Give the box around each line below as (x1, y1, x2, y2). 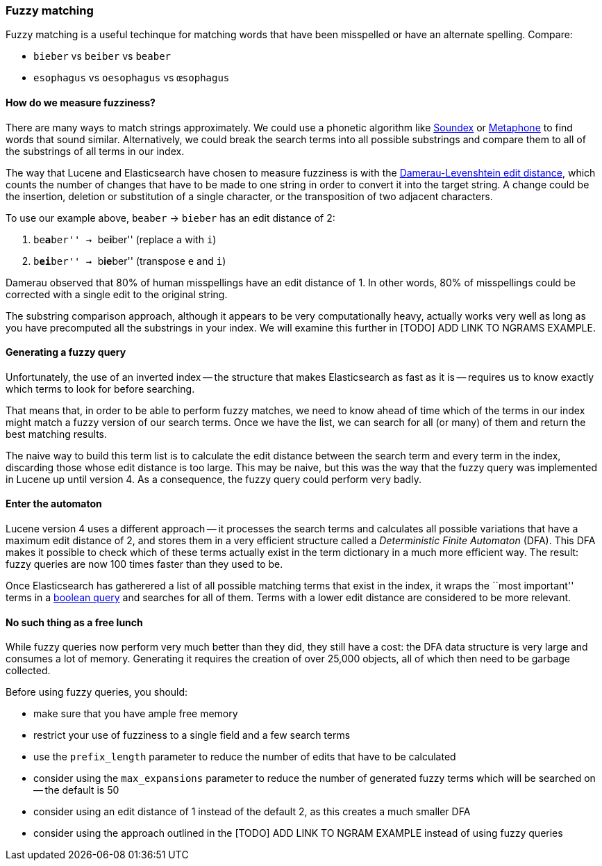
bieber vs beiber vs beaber (33, 50, 172, 63)
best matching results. (6, 427, 108, 440)
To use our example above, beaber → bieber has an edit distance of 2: (6, 211, 335, 224)
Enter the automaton (6, 498, 102, 510)
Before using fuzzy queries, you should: (6, 686, 188, 698)
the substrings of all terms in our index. (6, 145, 185, 157)
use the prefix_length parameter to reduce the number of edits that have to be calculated (33, 751, 456, 763)
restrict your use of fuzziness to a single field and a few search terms (33, 729, 351, 742)
